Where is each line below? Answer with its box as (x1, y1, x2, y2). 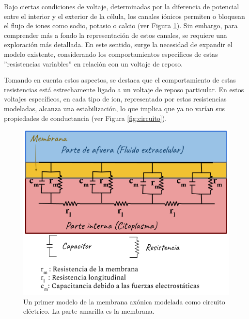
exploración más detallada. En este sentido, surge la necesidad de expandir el (4, 39, 233, 50)
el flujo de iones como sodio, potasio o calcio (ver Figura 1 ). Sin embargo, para (4, 20, 238, 31)
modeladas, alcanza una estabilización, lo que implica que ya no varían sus (4, 103, 225, 113)
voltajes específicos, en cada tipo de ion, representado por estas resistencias (4, 94, 227, 104)
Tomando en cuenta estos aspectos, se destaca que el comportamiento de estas (4, 75, 236, 85)
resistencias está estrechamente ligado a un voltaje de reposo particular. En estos (4, 84, 244, 94)
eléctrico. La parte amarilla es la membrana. (23, 306, 155, 316)
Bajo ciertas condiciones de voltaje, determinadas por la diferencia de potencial (4, 1, 239, 11)
